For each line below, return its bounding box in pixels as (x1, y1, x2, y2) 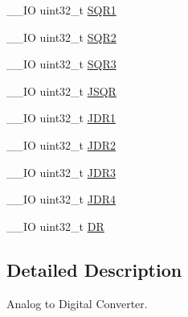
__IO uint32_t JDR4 (6, 191, 116, 208)
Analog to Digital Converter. (6, 294, 148, 311)
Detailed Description (6, 257, 182, 282)
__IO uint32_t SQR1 (6, 2, 116, 18)
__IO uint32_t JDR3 (6, 163, 116, 180)
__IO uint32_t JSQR (6, 82, 116, 99)
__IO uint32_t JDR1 (6, 109, 116, 126)
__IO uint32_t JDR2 (6, 136, 116, 153)
